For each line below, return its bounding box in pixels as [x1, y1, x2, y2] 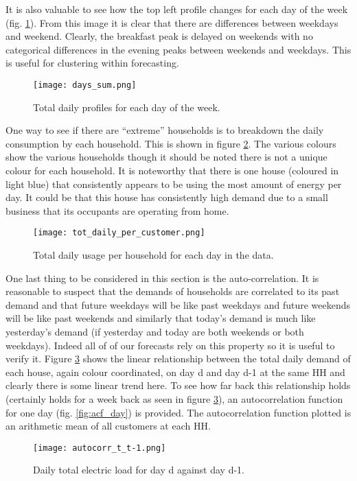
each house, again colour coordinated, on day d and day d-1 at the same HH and [5, 364, 345, 379]
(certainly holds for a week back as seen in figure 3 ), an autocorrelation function [5, 391, 343, 406]
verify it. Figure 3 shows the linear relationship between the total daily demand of [5, 351, 351, 366]
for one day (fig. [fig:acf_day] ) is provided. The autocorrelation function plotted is [5, 405, 352, 419]
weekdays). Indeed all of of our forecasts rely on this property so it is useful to [5, 338, 335, 352]
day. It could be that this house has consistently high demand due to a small [5, 190, 328, 204]
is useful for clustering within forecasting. [5, 56, 179, 70]
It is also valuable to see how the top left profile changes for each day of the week [5, 2, 348, 16]
